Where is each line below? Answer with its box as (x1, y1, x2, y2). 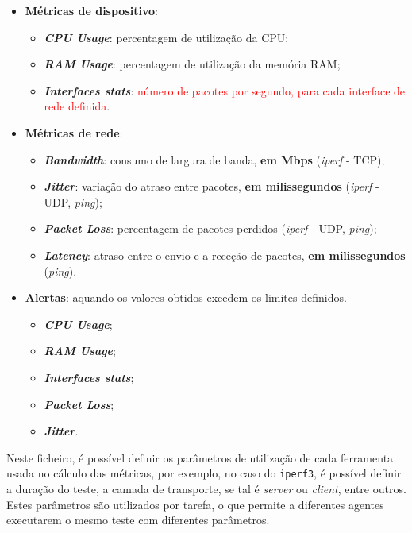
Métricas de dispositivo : (25, 2, 158, 18)
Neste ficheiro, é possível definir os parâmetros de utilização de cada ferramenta (6, 449, 394, 465)
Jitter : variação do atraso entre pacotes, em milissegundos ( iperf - (44, 178, 379, 195)
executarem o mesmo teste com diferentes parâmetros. (6, 512, 270, 528)
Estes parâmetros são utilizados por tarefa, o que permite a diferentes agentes (6, 496, 384, 512)
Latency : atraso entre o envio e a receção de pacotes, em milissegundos (44, 246, 406, 263)
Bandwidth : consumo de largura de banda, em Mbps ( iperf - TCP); (44, 151, 385, 168)
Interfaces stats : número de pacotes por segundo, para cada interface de (44, 82, 406, 98)
